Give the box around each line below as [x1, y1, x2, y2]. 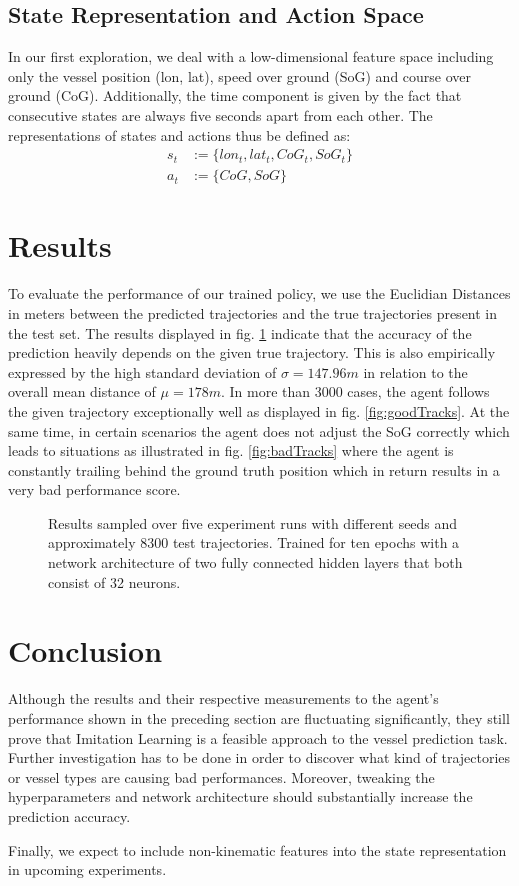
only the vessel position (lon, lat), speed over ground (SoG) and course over [8, 65, 472, 86]
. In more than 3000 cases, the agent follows [220, 381, 490, 402]
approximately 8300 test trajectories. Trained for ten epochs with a [48, 532, 460, 553]
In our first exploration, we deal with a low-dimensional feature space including [8, 46, 494, 67]
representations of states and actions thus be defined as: [8, 124, 351, 145]
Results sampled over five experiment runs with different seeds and [48, 512, 458, 533]
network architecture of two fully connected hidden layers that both [48, 552, 463, 573]
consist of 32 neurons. [48, 571, 181, 592]
